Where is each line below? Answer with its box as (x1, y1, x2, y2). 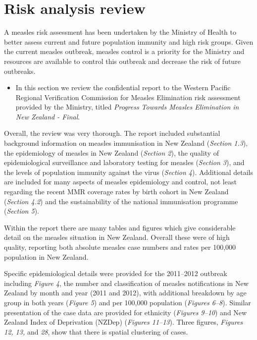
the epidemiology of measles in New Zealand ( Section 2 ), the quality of (4, 147, 219, 158)
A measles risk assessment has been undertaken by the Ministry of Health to (4, 27, 236, 37)
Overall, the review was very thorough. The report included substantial (4, 128, 220, 138)
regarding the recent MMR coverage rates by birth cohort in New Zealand (4, 186, 229, 197)
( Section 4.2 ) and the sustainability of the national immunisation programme (4, 196, 238, 206)
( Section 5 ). (4, 206, 39, 216)
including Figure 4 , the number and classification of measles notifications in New (4, 278, 249, 288)
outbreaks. (4, 65, 36, 76)
